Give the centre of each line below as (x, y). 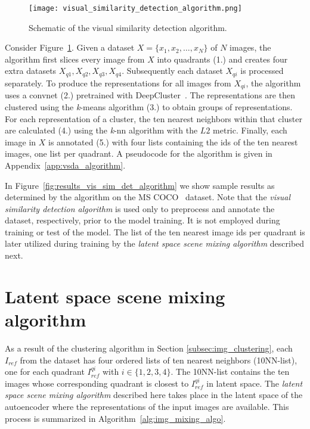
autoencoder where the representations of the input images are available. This (147, 406)
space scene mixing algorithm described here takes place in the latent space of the (154, 395)
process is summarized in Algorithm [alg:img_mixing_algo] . (115, 418)
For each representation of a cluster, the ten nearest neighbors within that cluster (154, 118)
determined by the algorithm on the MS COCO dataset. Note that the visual (148, 197)
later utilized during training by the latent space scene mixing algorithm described (155, 243)
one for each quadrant (45, 372)
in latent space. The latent (255, 383)
